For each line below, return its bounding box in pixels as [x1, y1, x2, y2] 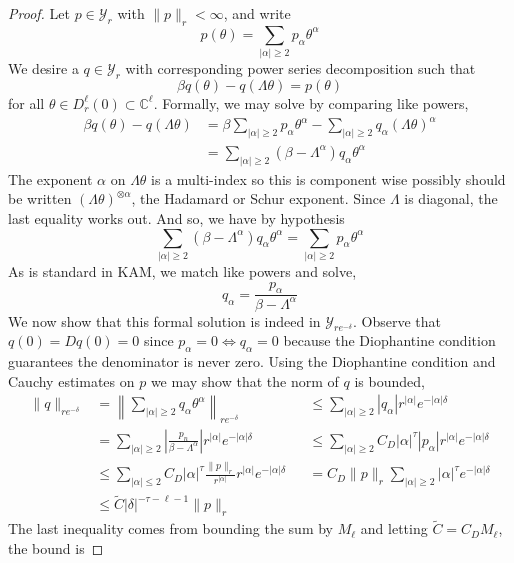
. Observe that [352, 310, 441, 331]
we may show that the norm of [150, 370, 339, 391]
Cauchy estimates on [8, 370, 135, 391]
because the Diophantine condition [283, 330, 496, 351]
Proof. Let [8, 3, 70, 23]
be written [8, 188, 72, 209]
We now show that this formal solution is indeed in [8, 310, 321, 331]
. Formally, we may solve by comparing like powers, [153, 92, 469, 113]
